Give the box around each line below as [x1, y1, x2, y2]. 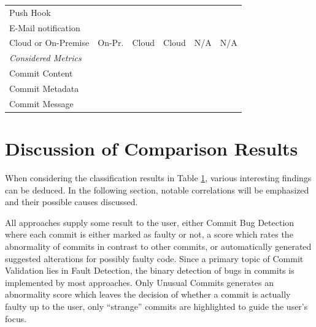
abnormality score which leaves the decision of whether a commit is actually [5, 288, 291, 301]
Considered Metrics [9, 51, 82, 64]
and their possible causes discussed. [5, 195, 138, 208]
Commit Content [9, 67, 73, 80]
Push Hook [9, 6, 51, 18]
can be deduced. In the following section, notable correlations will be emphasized [5, 183, 309, 196]
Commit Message [9, 97, 74, 110]
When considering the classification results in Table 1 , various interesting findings [5, 171, 312, 184]
